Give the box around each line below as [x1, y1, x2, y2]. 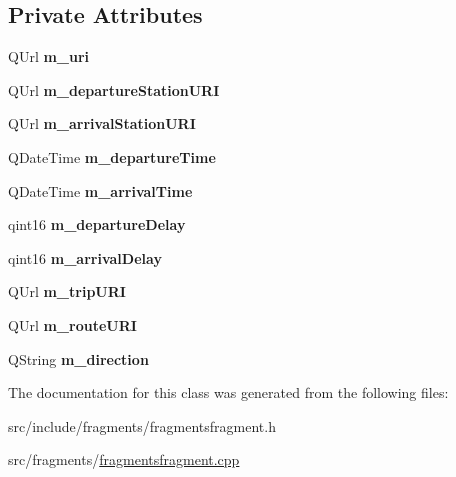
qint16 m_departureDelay [8, 214, 186, 235]
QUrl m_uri [8, 46, 90, 67]
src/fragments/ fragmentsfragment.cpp [8, 449, 240, 470]
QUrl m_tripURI [8, 281, 126, 302]
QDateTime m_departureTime [8, 146, 216, 167]
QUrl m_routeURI [8, 314, 137, 335]
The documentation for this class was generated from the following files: [8, 382, 449, 403]
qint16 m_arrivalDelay [8, 247, 162, 268]
